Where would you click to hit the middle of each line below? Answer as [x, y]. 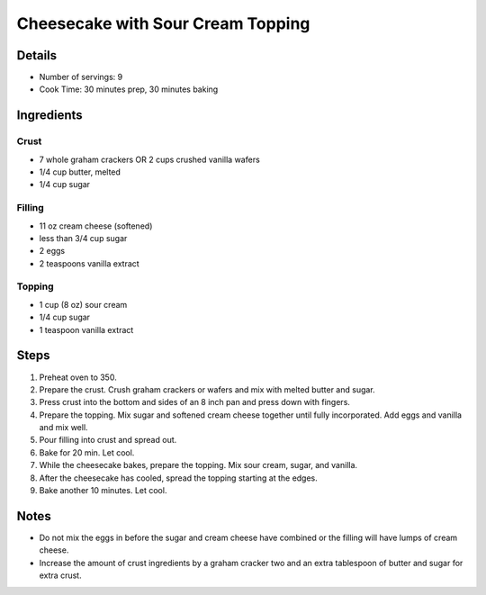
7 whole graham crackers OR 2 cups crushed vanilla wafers [149, 159]
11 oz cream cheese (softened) [96, 226]
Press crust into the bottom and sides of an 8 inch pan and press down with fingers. [195, 402]
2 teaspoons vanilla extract [89, 263]
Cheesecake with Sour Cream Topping [163, 23]
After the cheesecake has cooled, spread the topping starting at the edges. [179, 478]
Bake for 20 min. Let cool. [87, 452]
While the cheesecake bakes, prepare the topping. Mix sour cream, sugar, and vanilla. [198, 465]
